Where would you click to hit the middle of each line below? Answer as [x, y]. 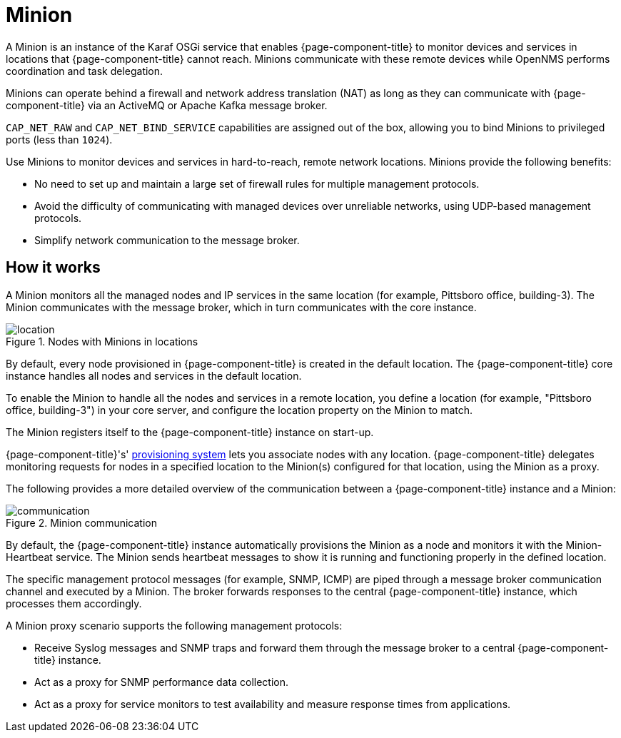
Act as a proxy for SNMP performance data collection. [161, 682]
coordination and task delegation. [85, 71]
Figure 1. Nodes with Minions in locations [102, 341]
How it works [53, 268]
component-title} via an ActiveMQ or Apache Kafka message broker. [167, 105]
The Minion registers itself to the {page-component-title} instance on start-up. [190, 432]
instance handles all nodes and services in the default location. [154, 375]
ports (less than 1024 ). [59, 139]
